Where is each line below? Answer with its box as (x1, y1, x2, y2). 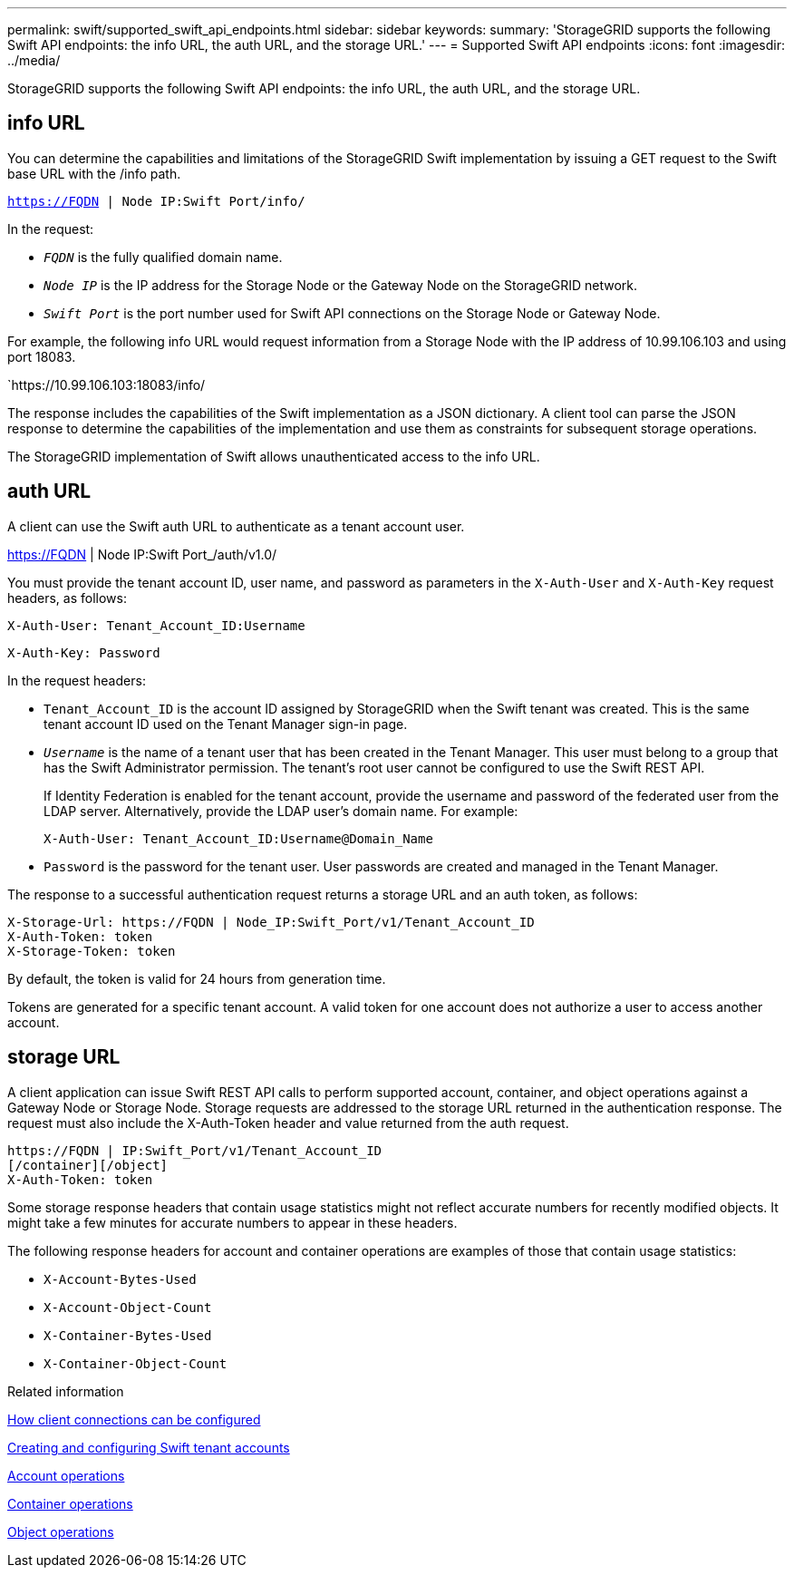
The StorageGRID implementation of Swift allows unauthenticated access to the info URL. (7, 448, 540, 464)
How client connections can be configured (7, 1411, 261, 1427)
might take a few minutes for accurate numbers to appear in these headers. (7, 1214, 458, 1230)
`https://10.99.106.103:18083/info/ (7, 376, 206, 393)
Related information (7, 1383, 124, 1399)
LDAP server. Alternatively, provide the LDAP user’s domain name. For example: (44, 802, 518, 819)
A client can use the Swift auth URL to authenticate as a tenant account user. (7, 518, 465, 534)
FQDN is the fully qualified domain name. (44, 248, 283, 265)
